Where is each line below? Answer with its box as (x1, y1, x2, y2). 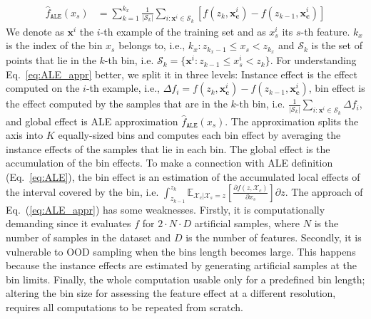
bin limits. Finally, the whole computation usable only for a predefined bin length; (6, 271, 365, 286)
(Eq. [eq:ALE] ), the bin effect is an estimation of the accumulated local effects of (6, 169, 360, 184)
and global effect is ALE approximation (6, 113, 178, 128)
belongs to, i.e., (118, 38, 185, 53)
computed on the (6, 80, 80, 95)
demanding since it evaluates (6, 216, 131, 231)
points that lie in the (6, 53, 96, 68)
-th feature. (300, 23, 350, 38)
